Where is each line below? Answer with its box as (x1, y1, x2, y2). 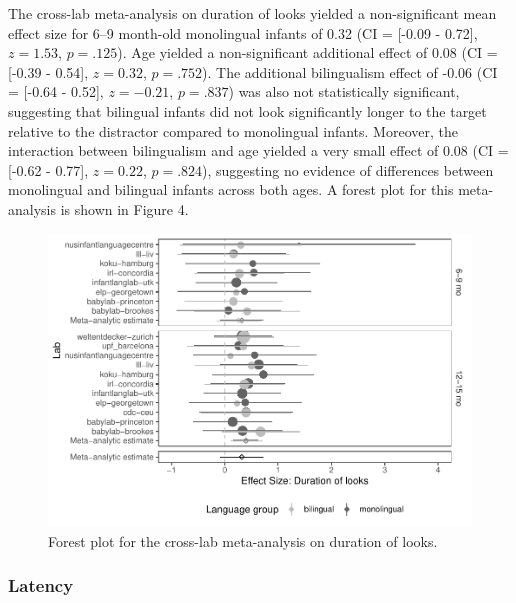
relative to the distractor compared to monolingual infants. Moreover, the (8, 120, 458, 141)
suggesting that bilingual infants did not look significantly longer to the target (8, 100, 487, 121)
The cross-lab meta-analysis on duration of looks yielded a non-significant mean (8, 3, 497, 23)
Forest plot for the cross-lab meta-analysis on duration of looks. (48, 530, 438, 551)
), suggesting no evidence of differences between (202, 159, 494, 180)
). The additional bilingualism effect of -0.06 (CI (202, 61, 498, 82)
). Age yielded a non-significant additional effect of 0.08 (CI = (117, 42, 498, 63)
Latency (8, 573, 74, 598)
